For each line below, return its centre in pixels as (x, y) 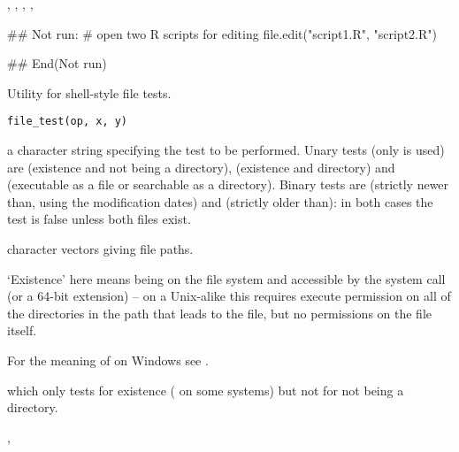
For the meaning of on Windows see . (108, 360)
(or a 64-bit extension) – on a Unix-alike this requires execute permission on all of (229, 296)
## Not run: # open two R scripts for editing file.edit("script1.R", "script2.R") (222, 33)
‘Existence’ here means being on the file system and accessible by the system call (226, 278)
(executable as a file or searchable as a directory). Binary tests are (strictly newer (228, 184)
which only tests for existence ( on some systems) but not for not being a (206, 390)
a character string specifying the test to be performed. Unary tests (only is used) (226, 150)
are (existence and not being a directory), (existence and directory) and (201, 167)
